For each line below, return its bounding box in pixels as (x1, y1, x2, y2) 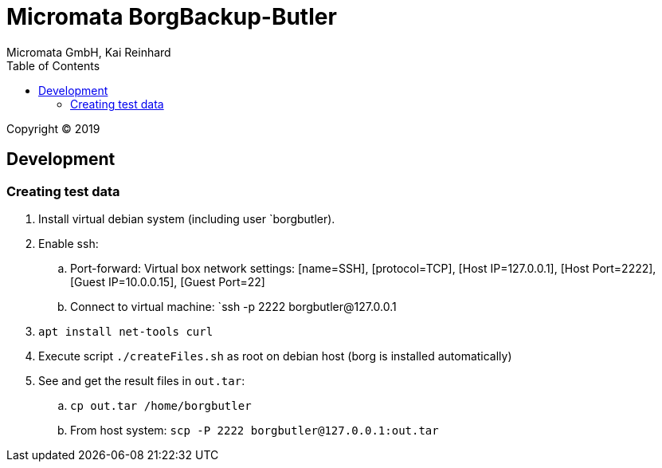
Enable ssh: (38, 236, 99, 250)
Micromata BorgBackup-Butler (6, 3, 337, 30)
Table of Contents (6, 58, 100, 73)
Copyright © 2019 (6, 121, 100, 136)
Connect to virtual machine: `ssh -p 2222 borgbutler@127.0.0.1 (70, 299, 397, 313)
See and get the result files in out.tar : (38, 373, 245, 387)
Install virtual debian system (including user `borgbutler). (38, 211, 335, 226)
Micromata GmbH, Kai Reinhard (6, 45, 171, 59)
